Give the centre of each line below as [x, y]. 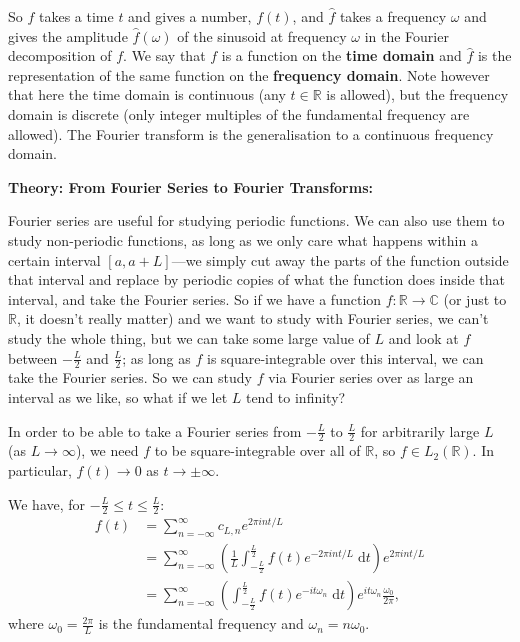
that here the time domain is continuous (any [147, 94]
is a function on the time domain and [341, 55]
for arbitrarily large [420, 430]
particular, [40, 469]
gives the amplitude [68, 35]
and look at [423, 337]
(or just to [475, 298]
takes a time [76, 16]
